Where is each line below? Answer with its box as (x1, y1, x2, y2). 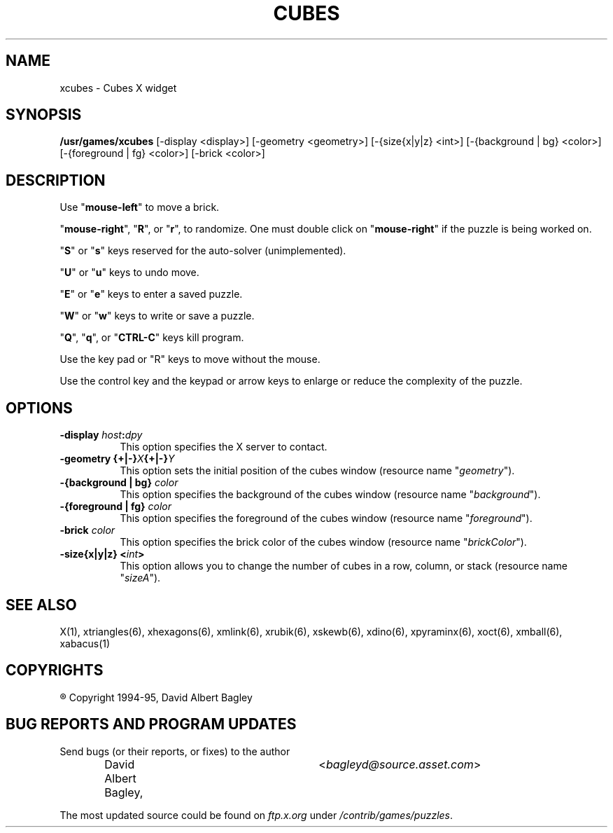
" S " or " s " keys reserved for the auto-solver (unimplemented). (59, 245, 346, 257)
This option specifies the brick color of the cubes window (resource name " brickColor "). (120, 536, 527, 549)
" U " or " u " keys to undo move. (59, 266, 199, 279)
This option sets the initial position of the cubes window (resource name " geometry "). (120, 464, 515, 477)
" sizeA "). (120, 572, 161, 584)
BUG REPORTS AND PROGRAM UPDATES (6, 715, 297, 734)
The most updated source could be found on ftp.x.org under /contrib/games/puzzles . (59, 808, 453, 821)
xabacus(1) (59, 637, 111, 649)
